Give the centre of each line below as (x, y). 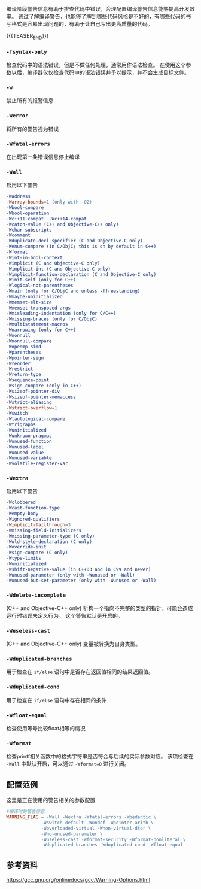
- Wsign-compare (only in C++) (44, 386)
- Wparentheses (24, 352)
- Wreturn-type (24, 375)
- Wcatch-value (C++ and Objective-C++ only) (63, 224)
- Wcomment (19, 235)
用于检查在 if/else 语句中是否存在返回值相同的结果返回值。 (80, 672)
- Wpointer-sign (25, 358)
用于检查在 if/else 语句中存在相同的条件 (56, 700)
